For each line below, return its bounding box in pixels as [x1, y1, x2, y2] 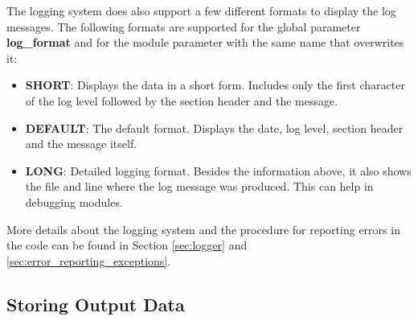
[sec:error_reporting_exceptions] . [6, 252, 171, 269]
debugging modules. [25, 193, 123, 210]
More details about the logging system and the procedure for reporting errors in [6, 220, 400, 237]
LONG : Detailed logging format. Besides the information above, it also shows [25, 162, 412, 179]
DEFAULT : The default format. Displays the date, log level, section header [25, 119, 404, 136]
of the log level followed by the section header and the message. [25, 92, 338, 109]
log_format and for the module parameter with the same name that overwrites [6, 34, 404, 51]
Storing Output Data [6, 291, 185, 316]
